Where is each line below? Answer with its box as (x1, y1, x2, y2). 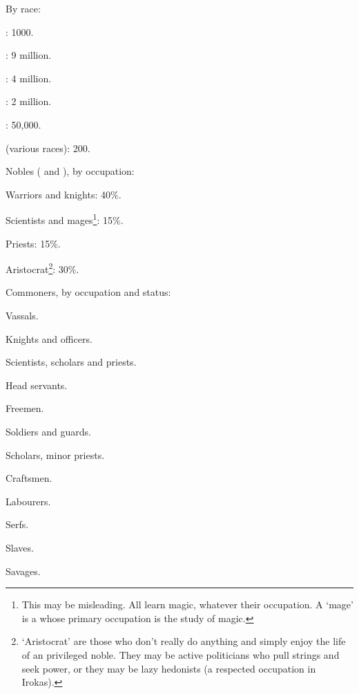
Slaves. (6, 540, 34, 554)
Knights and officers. (6, 331, 93, 346)
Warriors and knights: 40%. (6, 187, 122, 201)
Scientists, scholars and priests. (6, 355, 137, 369)
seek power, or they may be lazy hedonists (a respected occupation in (21, 661, 316, 675)
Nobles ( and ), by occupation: (6, 164, 135, 178)
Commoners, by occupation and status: (6, 285, 171, 299)
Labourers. (6, 494, 51, 508)
